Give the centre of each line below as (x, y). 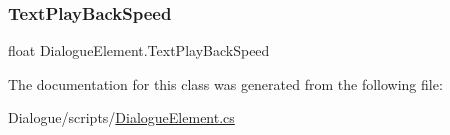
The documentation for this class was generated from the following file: (225, 83)
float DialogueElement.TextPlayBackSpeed (139, 50)
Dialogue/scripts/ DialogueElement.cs (121, 117)
